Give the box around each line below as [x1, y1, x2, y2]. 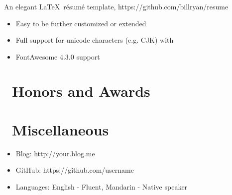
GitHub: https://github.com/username [15, 165, 134, 175]
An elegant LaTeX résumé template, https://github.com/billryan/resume [4, 1, 229, 11]
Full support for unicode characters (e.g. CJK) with [15, 35, 174, 45]
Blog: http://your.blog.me [15, 148, 95, 158]
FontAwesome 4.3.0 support [15, 51, 100, 62]
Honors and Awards [12, 80, 150, 101]
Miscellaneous [12, 119, 109, 139]
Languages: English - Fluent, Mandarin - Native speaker [15, 182, 188, 192]
